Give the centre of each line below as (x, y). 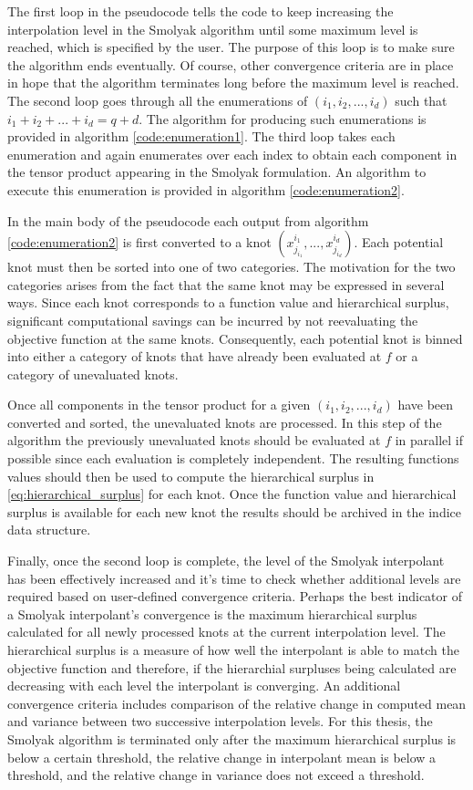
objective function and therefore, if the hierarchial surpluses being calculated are (232, 667)
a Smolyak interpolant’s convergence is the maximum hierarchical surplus (212, 613)
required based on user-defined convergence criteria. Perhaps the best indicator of (235, 596)
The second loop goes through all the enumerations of (158, 100)
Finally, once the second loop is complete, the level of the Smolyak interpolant (226, 561)
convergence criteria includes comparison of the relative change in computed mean (237, 703)
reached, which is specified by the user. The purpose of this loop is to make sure (231, 47)
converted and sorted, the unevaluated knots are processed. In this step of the (225, 422)
